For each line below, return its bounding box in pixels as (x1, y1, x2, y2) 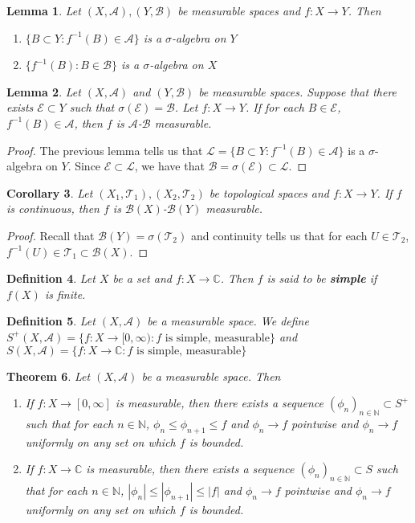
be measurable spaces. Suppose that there (198, 83, 397, 100)
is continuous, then (6, 200, 100, 217)
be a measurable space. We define (147, 313, 309, 329)
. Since (67, 157, 101, 174)
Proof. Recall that (6, 227, 95, 243)
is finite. (44, 285, 86, 302)
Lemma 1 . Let (6, 2, 81, 18)
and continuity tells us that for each (190, 227, 368, 243)
